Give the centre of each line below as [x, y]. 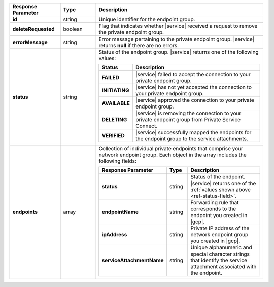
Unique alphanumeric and [221, 247]
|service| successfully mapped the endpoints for [193, 133]
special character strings [220, 254]
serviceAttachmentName [133, 260]
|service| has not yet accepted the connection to [194, 87]
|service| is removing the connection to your [188, 113]
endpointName [120, 212]
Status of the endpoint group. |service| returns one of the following [179, 52]
